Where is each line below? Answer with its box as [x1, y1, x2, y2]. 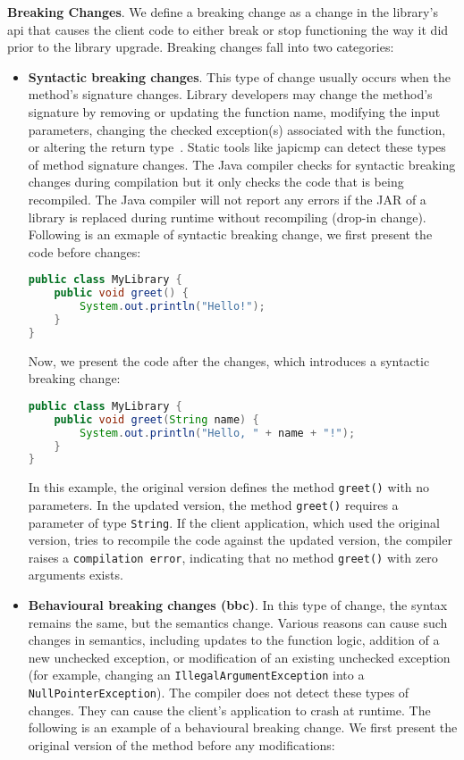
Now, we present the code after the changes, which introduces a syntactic [28, 351, 430, 370]
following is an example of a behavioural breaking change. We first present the [28, 718, 458, 737]
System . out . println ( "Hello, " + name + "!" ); [80, 426, 356, 439]
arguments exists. [28, 565, 123, 584]
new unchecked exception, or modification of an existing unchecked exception [28, 647, 451, 666]
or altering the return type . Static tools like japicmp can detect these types [28, 138, 446, 156]
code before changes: [28, 242, 141, 261]
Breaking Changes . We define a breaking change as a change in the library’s [7, 3, 438, 21]
